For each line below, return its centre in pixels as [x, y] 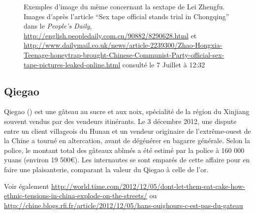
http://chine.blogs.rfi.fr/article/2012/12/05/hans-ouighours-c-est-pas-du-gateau [124, 205]
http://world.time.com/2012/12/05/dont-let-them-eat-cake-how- [148, 186]
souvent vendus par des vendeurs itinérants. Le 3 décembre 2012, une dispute [120, 121]
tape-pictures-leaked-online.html [72, 64]
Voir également [27, 186]
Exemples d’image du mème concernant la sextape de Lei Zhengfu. [124, 6]
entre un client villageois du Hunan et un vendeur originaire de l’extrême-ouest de [127, 131]
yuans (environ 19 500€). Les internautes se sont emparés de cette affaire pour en [127, 160]
